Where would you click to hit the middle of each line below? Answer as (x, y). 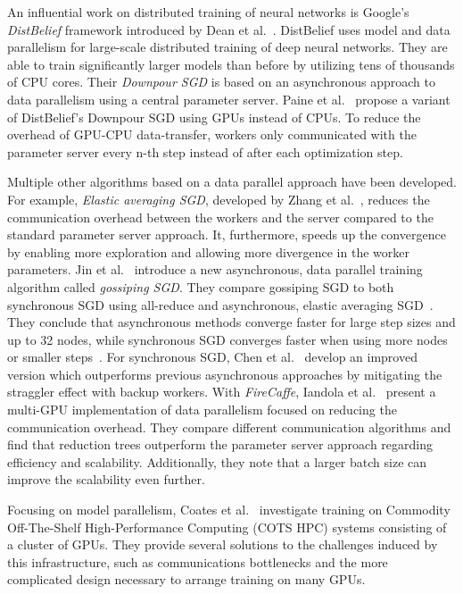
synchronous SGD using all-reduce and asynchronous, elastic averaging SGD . (220, 304)
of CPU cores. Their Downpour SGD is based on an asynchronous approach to (221, 82)
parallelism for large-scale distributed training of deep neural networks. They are (227, 47)
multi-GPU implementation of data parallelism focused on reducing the (202, 410)
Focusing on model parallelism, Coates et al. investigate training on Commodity (229, 510)
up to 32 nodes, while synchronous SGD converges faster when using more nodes (227, 339)
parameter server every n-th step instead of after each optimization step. (205, 151)
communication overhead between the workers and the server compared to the (220, 217)
